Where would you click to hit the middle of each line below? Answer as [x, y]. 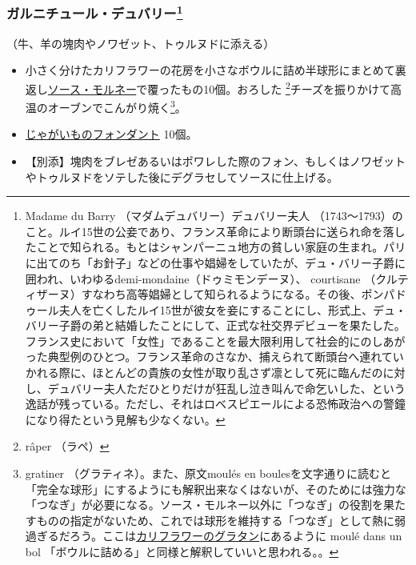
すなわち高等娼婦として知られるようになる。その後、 [221, 294]
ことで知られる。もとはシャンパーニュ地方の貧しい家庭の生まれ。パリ [221, 247]
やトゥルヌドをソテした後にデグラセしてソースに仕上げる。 [182, 176]
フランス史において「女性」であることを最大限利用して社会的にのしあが [215, 341]
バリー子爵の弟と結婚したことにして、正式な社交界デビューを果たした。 [215, 325]
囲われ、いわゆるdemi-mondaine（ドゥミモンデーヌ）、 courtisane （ [200, 278]
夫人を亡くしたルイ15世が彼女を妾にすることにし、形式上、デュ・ [232, 309]
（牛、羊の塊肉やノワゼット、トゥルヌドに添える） [141, 43]
